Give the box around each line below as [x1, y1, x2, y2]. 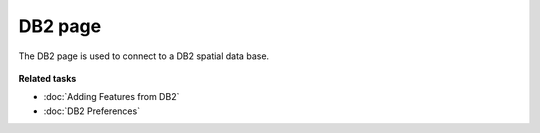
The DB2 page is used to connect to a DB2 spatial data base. [18, 50, 270, 62]
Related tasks [18, 72, 77, 84]
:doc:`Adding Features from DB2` [43, 91, 180, 103]
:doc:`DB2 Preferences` [43, 105, 140, 117]
